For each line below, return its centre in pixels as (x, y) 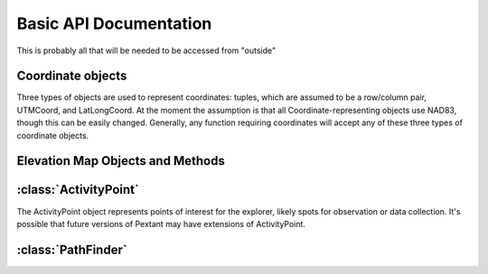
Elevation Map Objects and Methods (121, 161)
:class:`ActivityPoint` (78, 190)
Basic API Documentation (114, 23)
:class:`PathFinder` (72, 249)
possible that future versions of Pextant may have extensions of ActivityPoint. (161, 224)
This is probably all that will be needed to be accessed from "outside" (146, 50)
